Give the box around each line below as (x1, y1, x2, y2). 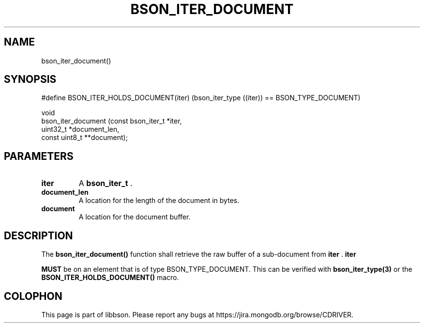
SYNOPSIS (4, 73, 57, 86)
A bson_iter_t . (78, 178, 133, 188)
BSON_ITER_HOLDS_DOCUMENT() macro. (41, 273, 179, 282)
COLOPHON (4, 290, 62, 302)
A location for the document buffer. (78, 213, 191, 221)
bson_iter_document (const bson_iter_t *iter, (41, 117, 182, 125)
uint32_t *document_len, (41, 125, 120, 134)
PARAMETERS (4, 150, 74, 162)
